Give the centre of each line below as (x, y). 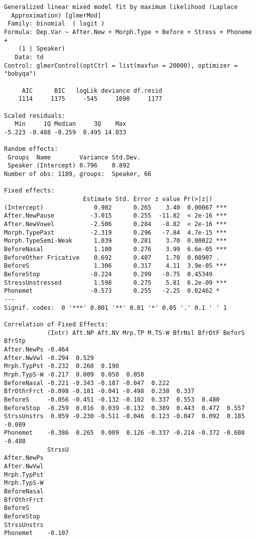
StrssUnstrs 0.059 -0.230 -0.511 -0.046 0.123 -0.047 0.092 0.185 (124, 416)
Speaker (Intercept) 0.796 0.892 (69, 166)
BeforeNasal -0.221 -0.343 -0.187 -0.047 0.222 (87, 383)
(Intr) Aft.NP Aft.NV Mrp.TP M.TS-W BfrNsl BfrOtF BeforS (146, 333)
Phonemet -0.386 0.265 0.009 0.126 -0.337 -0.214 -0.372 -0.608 (124, 433)
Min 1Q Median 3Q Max (71, 124)
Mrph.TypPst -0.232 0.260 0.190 (62, 366)
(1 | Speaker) (42, 49)
